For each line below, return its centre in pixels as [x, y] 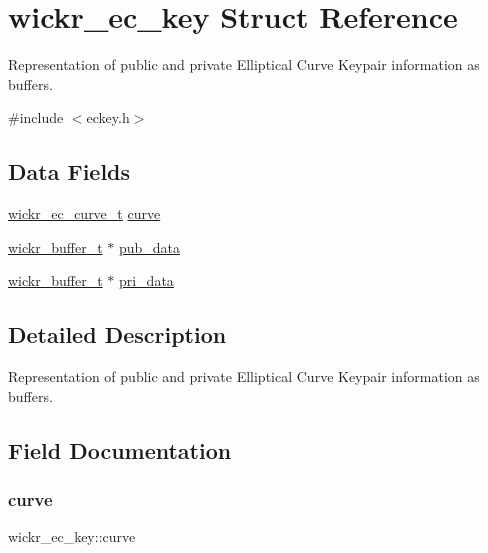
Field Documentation [120, 449]
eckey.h [108, 117]
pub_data [149, 246]
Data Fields [69, 171]
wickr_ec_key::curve [72, 536]
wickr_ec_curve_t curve [84, 213]
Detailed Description [117, 334]
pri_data [146, 280]
